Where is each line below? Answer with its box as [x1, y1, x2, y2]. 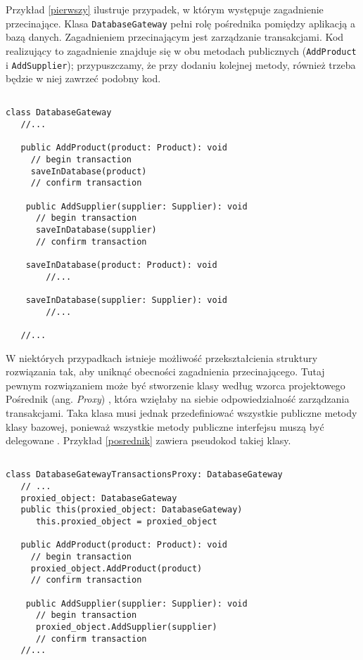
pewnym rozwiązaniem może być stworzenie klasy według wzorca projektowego [6, 377, 345, 392]
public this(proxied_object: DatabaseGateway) [20, 505, 243, 515]
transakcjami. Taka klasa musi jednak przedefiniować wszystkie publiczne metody [6, 405, 357, 420]
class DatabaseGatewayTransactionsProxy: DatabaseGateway [6, 470, 283, 480]
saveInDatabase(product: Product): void [25, 259, 217, 270]
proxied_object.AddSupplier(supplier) [35, 621, 217, 632]
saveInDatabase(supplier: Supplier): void [25, 295, 227, 305]
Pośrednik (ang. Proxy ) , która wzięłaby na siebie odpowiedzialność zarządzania [6, 392, 350, 406]
